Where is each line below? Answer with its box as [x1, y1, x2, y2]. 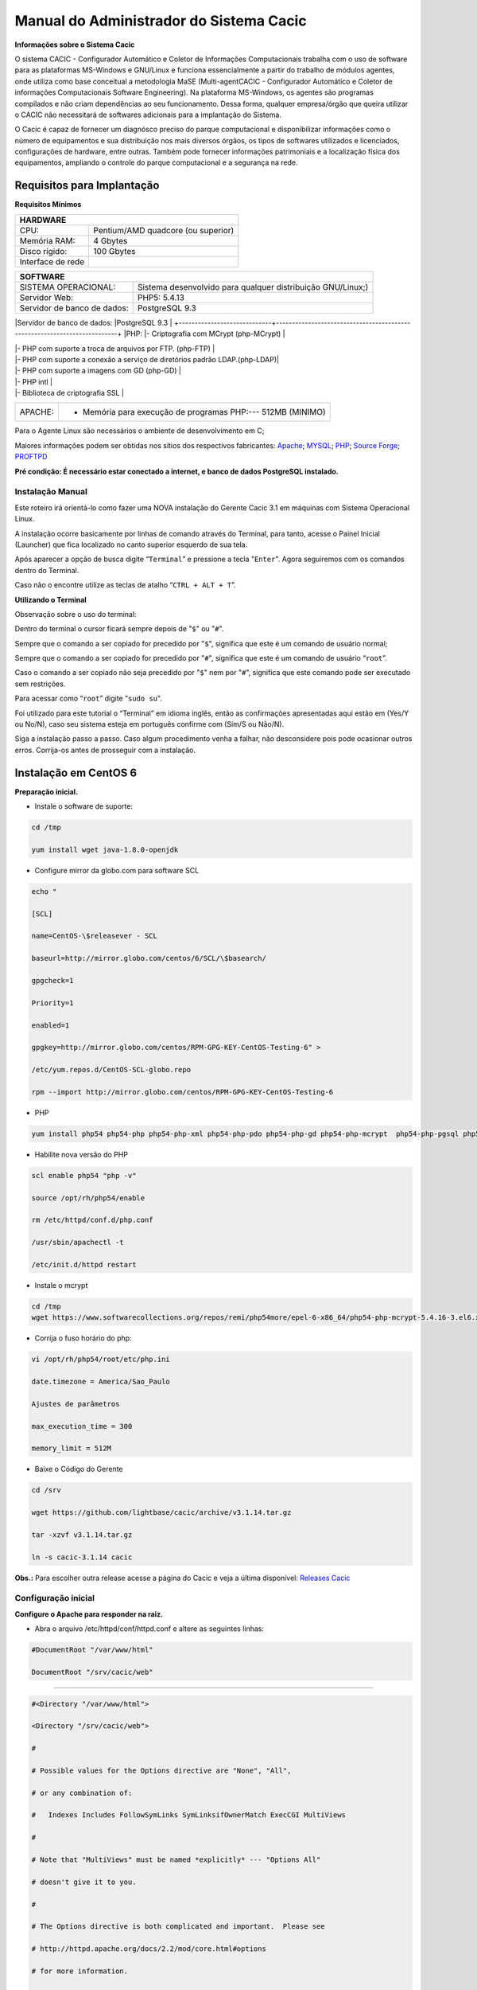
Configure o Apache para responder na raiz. [14, 1609, 163, 1619]
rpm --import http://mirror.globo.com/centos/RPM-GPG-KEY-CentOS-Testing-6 [31, 1087, 334, 1096]
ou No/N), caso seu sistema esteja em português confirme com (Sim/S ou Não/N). [14, 720, 285, 729]
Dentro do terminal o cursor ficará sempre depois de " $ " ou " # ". [14, 624, 224, 634]
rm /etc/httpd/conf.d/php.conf [31, 1215, 154, 1225]
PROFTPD [14, 452, 48, 462]
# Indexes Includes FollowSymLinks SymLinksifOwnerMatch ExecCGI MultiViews [31, 1811, 346, 1820]
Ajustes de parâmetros [31, 1399, 120, 1408]
